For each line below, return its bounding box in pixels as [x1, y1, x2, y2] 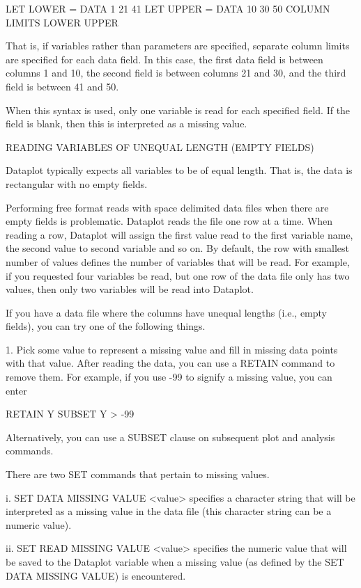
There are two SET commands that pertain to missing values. [6, 467, 270, 482]
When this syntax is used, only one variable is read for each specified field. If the [6, 102, 351, 117]
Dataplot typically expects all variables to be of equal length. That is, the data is [6, 163, 353, 177]
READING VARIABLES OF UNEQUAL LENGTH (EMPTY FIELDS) [6, 139, 314, 154]
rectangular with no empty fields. [6, 176, 148, 191]
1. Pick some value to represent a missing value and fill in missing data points [6, 342, 338, 356]
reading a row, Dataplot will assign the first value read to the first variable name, [6, 227, 353, 241]
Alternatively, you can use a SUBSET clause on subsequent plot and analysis [6, 429, 335, 444]
